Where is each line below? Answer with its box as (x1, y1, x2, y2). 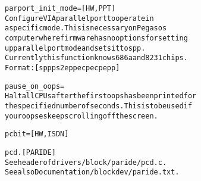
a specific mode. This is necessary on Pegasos (5, 24, 167, 33)
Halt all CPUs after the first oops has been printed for (5, 92, 197, 101)
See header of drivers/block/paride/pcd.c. (5, 158, 167, 167)
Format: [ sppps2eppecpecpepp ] (5, 63, 120, 72)
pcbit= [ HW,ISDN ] (5, 130, 69, 139)
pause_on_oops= (5, 82, 65, 90)
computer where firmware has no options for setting (5, 33, 188, 42)
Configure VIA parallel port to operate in (5, 14, 154, 23)
